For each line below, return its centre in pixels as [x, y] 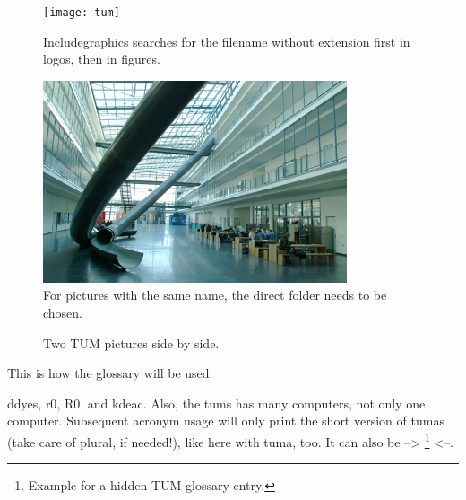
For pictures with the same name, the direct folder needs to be [215, 295]
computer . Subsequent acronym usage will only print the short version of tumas [226, 421]
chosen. [63, 312]
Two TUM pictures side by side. [131, 342]
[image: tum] [82, 13]
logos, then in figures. [102, 59]
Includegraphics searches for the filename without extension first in [227, 41]
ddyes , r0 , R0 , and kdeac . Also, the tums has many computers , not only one [216, 403]
